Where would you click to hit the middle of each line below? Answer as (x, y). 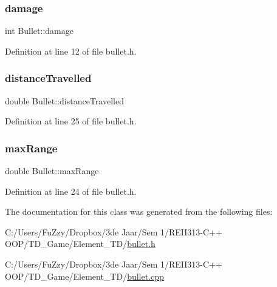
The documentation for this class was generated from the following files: (139, 211)
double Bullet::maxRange (52, 171)
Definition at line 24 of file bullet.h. (71, 191)
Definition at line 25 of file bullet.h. (71, 121)
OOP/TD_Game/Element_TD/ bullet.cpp (84, 276)
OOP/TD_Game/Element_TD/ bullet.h (80, 244)
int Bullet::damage (39, 31)
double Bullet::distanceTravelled (64, 100)
